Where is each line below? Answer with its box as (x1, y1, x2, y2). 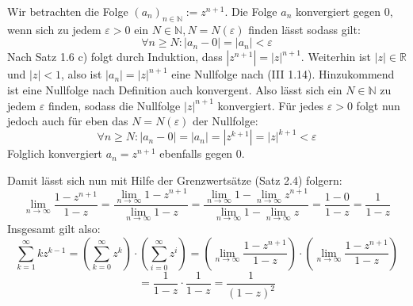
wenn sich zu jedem (7, 21, 101, 37)
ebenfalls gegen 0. (159, 145, 245, 162)
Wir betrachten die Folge (7, 3, 128, 19)
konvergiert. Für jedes (217, 97, 324, 113)
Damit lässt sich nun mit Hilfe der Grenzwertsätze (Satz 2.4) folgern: (7, 171, 342, 188)
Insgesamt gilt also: (7, 220, 101, 236)
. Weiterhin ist (300, 48, 371, 65)
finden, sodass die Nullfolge (48, 97, 181, 113)
